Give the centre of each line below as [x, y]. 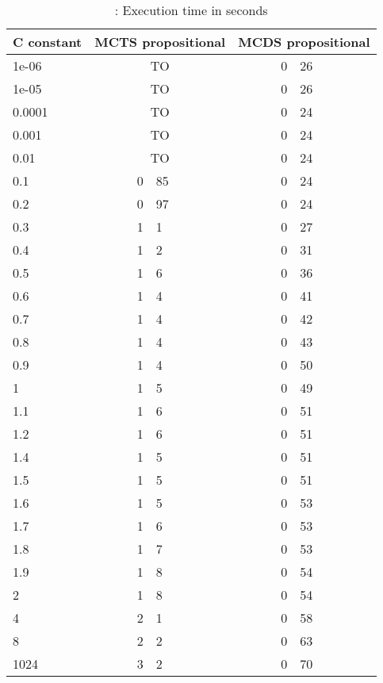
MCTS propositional [160, 42]
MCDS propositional [304, 42]
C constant [48, 42]
